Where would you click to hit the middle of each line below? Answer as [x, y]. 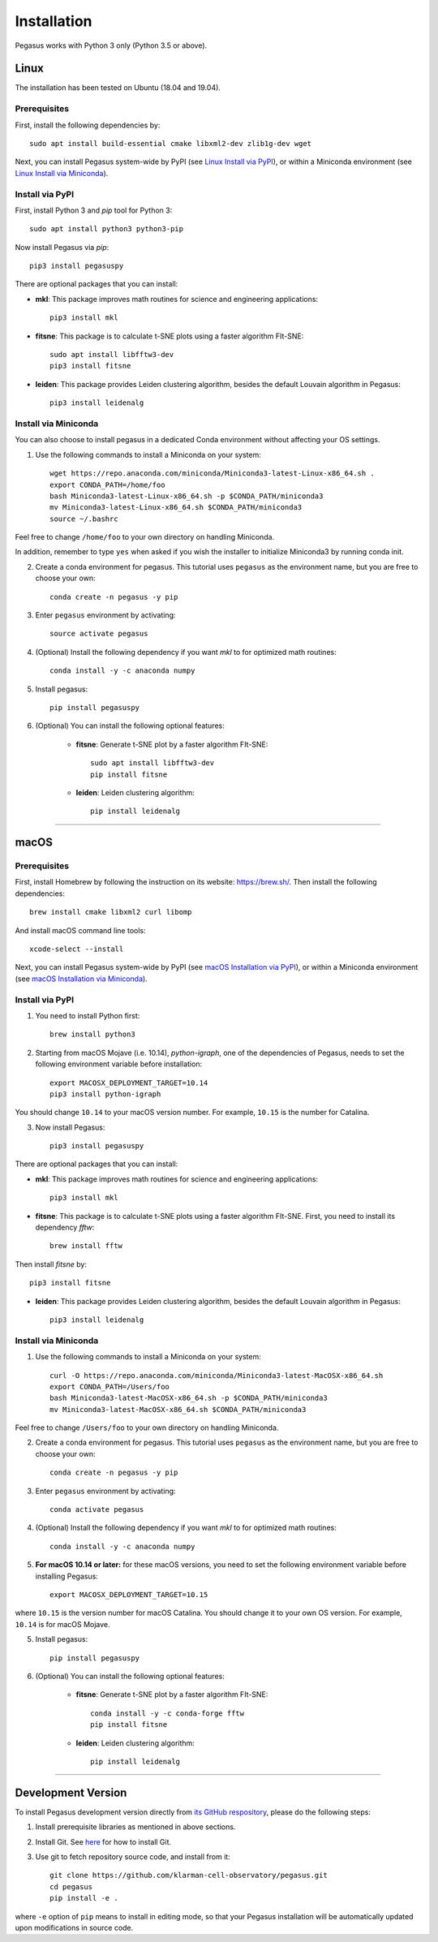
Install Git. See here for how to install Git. [103, 1841]
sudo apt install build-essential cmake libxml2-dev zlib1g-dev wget [171, 143]
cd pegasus [71, 1886]
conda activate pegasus [97, 1510]
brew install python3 [92, 1034]
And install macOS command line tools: [80, 930]
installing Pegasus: [67, 1576]
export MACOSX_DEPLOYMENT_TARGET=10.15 [129, 1595]
